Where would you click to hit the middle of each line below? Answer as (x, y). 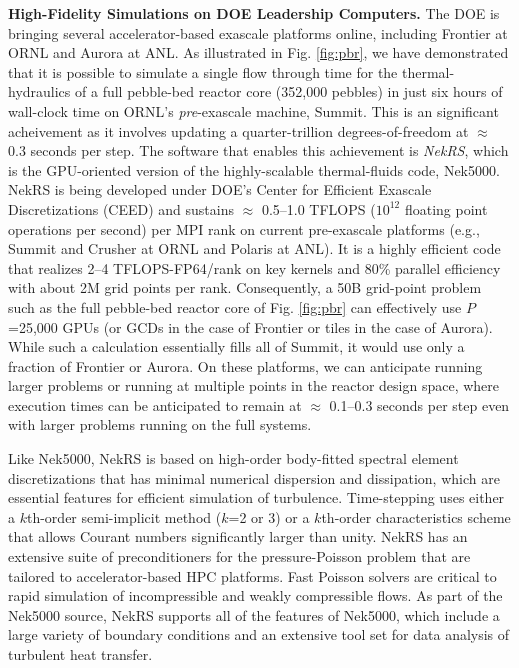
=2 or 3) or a (269, 516)
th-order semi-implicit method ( (124, 516)
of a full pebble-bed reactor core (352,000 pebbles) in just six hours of (289, 91)
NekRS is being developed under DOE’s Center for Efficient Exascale (220, 189)
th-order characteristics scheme (416, 516)
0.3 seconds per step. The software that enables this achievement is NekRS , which (258, 150)
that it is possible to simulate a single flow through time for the (203, 71)
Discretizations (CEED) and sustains (121, 208)
